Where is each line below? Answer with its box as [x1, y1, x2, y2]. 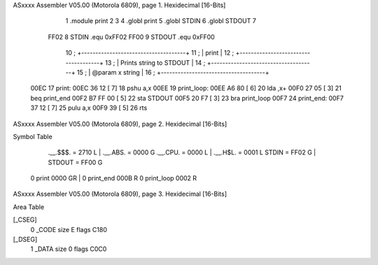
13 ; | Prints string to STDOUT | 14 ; [105, 58, 206, 66]
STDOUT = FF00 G [48, 158, 103, 166]
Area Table [13, 203, 45, 211]
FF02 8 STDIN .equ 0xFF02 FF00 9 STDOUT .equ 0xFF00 [48, 32, 215, 41]
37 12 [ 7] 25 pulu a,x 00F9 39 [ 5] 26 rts [30, 103, 148, 112]
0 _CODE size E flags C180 [30, 225, 108, 234]
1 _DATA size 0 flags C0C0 [30, 245, 107, 253]
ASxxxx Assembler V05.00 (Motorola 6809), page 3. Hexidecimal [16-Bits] [13, 189, 227, 199]
